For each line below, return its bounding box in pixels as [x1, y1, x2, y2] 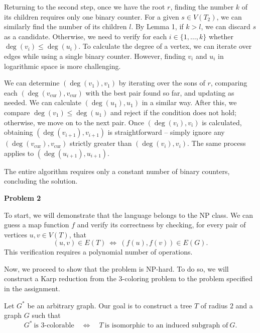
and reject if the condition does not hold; [110, 107, 236, 117]
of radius [200, 300, 228, 310]
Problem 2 [4, 192, 41, 203]
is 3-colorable [34, 322, 74, 329]
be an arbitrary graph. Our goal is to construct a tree [27, 300, 192, 310]
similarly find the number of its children [4, 21, 127, 32]
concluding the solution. [4, 176, 78, 186]
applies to [4, 147, 34, 158]
